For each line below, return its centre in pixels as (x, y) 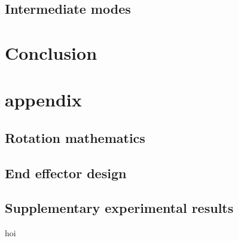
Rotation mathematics (75, 137)
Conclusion (51, 52)
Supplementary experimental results (119, 208)
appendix (43, 100)
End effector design (66, 173)
